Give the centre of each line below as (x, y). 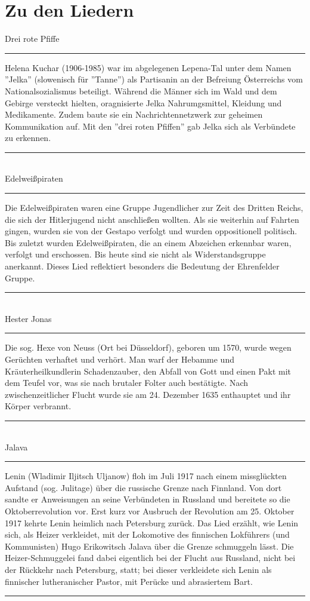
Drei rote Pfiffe (32, 39)
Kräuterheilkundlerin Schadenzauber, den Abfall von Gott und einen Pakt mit (148, 371)
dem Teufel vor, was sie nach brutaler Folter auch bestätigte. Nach (127, 383)
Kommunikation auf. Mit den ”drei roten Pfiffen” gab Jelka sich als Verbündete (150, 126)
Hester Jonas (28, 318)
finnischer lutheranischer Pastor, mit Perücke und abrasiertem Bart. (129, 581)
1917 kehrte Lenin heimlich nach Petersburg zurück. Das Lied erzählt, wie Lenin (152, 522)
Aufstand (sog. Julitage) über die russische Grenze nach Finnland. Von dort (143, 487)
